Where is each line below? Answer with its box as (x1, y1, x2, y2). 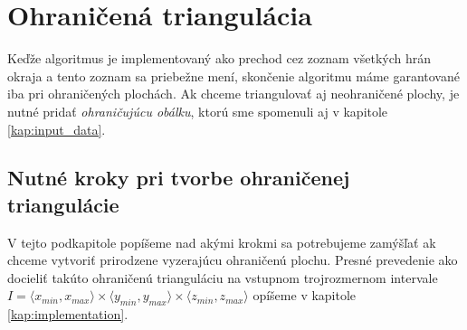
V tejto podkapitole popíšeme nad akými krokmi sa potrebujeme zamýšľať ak (7, 232, 436, 251)
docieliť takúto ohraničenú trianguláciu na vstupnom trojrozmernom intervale (7, 268, 438, 287)
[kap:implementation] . (7, 305, 129, 324)
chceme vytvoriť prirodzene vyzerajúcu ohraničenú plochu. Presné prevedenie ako (7, 250, 458, 269)
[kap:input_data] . (7, 119, 106, 138)
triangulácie (7, 190, 119, 218)
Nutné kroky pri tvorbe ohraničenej (7, 164, 350, 192)
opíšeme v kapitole (253, 286, 357, 305)
